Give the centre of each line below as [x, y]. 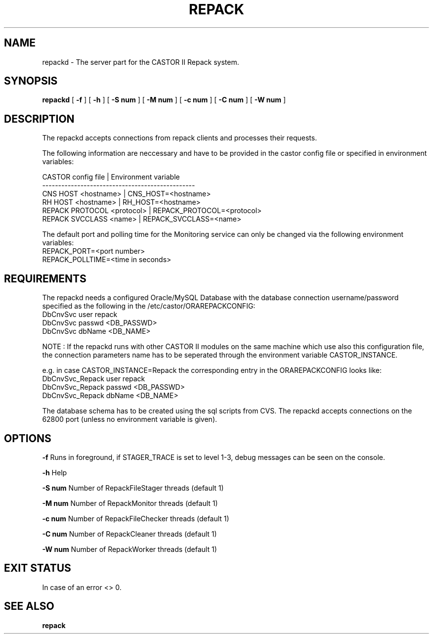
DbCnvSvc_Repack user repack [94, 379]
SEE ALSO [29, 606]
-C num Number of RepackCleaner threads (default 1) [130, 534]
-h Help [55, 472]
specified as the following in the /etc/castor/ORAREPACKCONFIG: [149, 306]
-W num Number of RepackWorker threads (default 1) [130, 549]
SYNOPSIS [31, 81]
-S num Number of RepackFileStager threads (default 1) [133, 488]
